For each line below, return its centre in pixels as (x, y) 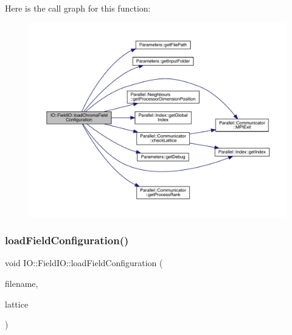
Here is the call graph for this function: (78, 8)
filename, (22, 283)
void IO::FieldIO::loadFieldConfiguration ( (84, 263)
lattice (17, 304)
